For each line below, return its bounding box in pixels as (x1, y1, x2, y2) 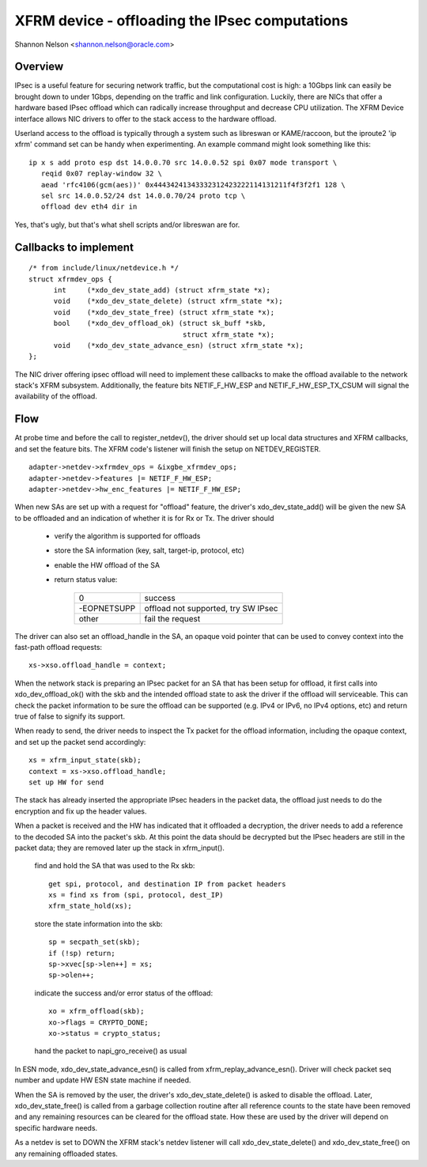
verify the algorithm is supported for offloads (54, 531, 201, 541)
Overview (14, 60, 64, 74)
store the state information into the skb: (34, 919, 163, 928)
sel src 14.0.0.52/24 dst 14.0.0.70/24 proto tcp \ (40, 191, 246, 200)
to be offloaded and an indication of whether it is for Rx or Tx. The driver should (14, 513, 274, 523)
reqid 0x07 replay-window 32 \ (40, 169, 162, 178)
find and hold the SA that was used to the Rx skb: (34, 861, 195, 871)
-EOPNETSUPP (78, 602, 136, 614)
